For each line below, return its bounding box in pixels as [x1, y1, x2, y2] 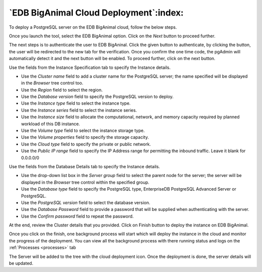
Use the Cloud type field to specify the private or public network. [21, 141, 151, 147]
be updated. [9, 260, 33, 266]
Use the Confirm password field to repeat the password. [21, 213, 134, 219]
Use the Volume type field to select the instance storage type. [21, 128, 145, 133]
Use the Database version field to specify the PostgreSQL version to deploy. [21, 94, 174, 99]
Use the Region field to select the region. [21, 87, 103, 93]
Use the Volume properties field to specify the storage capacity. [21, 134, 149, 140]
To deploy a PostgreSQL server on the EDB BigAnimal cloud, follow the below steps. [9, 24, 177, 30]
